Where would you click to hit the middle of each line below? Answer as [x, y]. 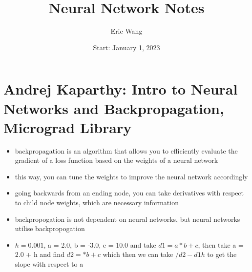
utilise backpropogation [50, 228]
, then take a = [221, 244]
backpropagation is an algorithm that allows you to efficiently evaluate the [126, 150]
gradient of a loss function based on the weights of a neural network [116, 160]
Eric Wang [126, 31]
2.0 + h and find [40, 254]
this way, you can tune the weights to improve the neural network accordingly [131, 176]
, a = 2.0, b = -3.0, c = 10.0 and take [100, 244]
